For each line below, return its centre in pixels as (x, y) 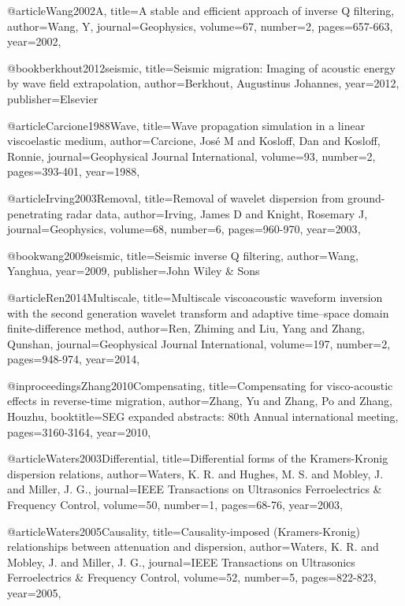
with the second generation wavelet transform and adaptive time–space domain (198, 312)
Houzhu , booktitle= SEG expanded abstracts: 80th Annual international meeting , (203, 416)
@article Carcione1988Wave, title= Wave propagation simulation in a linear (186, 125)
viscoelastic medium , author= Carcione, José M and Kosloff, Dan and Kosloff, (194, 141)
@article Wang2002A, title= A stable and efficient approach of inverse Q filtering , (201, 10)
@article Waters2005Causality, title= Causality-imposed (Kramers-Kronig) (184, 531)
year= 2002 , (34, 41)
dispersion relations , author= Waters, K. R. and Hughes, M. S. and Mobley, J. (195, 473)
